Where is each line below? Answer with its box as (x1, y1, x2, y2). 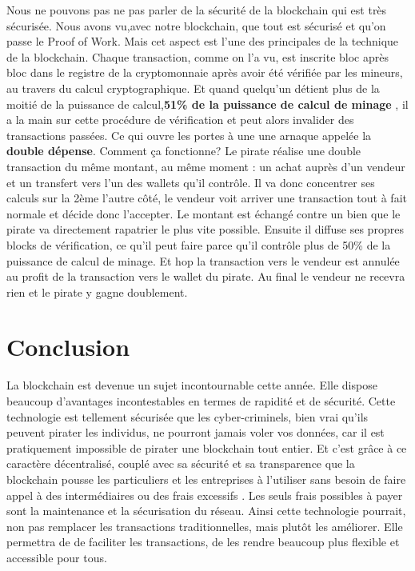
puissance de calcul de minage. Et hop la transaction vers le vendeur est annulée (6, 252, 400, 269)
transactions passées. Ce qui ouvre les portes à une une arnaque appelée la (6, 126, 372, 143)
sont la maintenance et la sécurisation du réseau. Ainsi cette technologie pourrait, (6, 502, 406, 519)
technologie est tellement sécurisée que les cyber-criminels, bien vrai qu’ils (6, 408, 369, 425)
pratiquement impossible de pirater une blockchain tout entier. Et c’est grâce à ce (6, 439, 407, 456)
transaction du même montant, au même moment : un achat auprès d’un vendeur (6, 158, 405, 174)
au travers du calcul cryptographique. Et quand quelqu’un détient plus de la (6, 79, 380, 96)
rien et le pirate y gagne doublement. (6, 283, 188, 300)
